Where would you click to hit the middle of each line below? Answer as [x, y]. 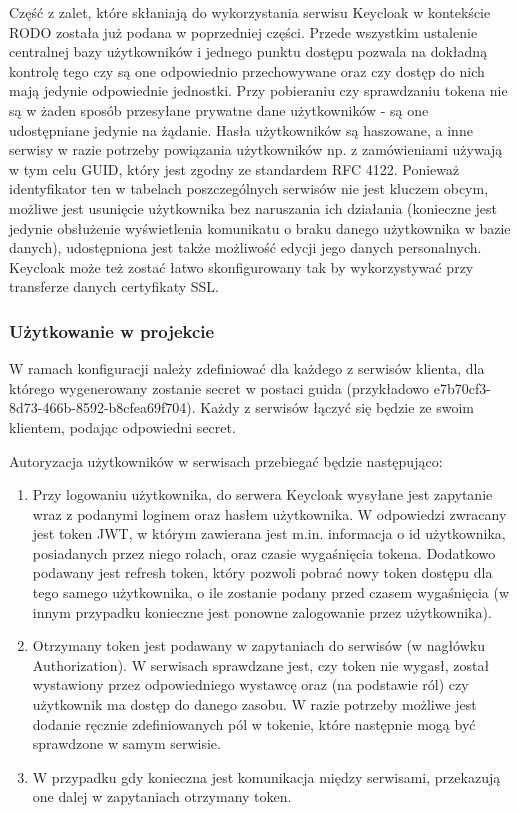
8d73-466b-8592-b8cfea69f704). [102, 407]
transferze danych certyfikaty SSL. [114, 286]
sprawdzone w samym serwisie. [126, 743]
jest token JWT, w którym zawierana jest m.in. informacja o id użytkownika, [269, 533]
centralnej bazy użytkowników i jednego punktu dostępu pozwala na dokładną [248, 51]
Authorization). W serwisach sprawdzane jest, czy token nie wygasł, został [261, 664]
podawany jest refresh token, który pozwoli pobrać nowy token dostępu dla [262, 572]
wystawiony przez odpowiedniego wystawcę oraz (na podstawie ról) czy [250, 684]
